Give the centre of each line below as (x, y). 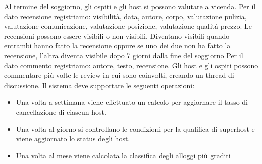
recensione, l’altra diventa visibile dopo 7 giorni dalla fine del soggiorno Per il (124, 55)
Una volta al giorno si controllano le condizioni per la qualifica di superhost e (135, 129)
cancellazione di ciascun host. (61, 111)
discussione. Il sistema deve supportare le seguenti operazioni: (99, 85)
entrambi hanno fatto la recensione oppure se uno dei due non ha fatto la (117, 46)
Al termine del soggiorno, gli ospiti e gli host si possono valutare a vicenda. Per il (130, 6)
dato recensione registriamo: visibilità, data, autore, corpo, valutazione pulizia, (125, 16)
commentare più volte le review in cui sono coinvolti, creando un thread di (119, 75)
